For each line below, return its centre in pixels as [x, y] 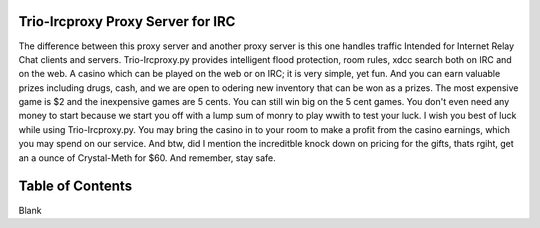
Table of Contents [75, 186]
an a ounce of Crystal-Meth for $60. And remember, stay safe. [147, 157]
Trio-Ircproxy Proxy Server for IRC [127, 21]
